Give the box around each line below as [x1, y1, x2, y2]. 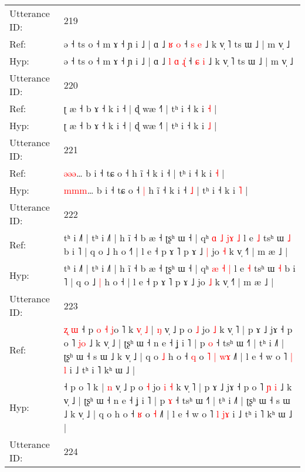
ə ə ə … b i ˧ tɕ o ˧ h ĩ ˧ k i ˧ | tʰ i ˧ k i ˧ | [63, 166, 225, 180]
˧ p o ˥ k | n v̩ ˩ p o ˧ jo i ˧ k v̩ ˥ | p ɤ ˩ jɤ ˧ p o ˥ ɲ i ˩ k [63, 380, 292, 393]
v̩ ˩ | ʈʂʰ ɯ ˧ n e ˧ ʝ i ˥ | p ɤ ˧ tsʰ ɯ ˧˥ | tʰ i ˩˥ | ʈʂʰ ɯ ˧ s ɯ [63, 393, 290, 407]
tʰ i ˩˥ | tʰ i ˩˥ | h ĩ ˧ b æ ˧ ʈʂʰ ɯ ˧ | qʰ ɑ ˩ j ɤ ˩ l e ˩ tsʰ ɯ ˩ [63, 231, 291, 244]
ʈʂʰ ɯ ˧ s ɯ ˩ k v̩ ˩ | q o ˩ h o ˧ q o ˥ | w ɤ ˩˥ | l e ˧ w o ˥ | [63, 349, 293, 363]
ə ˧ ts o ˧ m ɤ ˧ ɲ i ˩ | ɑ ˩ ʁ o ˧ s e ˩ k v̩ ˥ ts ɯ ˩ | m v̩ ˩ [63, 37, 290, 50]
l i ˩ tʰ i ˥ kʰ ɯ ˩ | [63, 363, 135, 376]
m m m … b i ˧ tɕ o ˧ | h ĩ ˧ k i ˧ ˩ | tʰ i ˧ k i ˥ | [63, 183, 248, 197]
